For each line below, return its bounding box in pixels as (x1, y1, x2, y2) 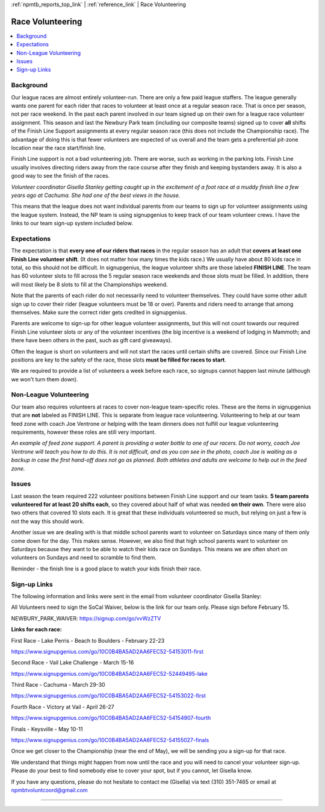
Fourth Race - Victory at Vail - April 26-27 (11, 703, 114, 710)
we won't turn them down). (11, 375, 78, 383)
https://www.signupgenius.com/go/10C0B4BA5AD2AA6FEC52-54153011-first (11, 648, 204, 655)
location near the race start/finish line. (11, 144, 106, 151)
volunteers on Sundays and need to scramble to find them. (11, 554, 156, 561)
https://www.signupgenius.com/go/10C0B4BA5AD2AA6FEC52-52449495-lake (11, 670, 208, 677)
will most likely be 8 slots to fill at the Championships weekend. (11, 281, 168, 288)
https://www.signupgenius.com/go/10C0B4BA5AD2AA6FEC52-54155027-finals (11, 737, 209, 744)
